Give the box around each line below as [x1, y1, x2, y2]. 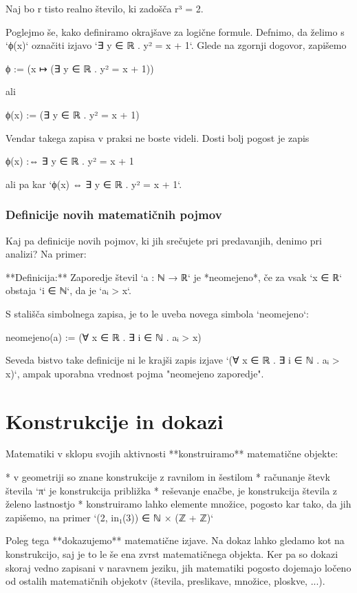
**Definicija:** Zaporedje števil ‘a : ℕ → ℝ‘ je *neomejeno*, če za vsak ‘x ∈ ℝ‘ [6, 269, 343, 284]
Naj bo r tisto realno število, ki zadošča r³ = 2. [6, 1, 204, 15]
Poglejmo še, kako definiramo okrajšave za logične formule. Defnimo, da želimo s [6, 24, 345, 39]
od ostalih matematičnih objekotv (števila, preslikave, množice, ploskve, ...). [6, 574, 325, 588]
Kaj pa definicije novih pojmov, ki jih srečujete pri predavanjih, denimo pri [6, 233, 322, 247]
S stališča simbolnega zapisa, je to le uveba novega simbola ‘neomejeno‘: [6, 306, 309, 320]
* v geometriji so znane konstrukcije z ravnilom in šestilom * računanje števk [6, 470, 330, 484]
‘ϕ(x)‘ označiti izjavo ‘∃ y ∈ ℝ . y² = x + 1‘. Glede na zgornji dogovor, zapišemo [6, 38, 347, 52]
